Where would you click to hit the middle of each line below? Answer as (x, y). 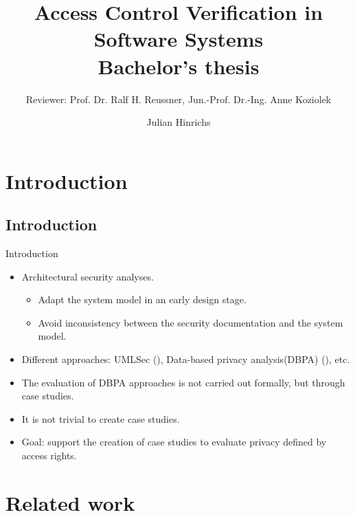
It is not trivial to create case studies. (101, 418)
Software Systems (179, 39)
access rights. (49, 455)
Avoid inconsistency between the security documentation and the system (191, 322)
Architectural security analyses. (88, 276)
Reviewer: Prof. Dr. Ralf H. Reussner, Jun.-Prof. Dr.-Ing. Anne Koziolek (179, 99)
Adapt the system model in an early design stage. (142, 299)
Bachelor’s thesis (179, 66)
